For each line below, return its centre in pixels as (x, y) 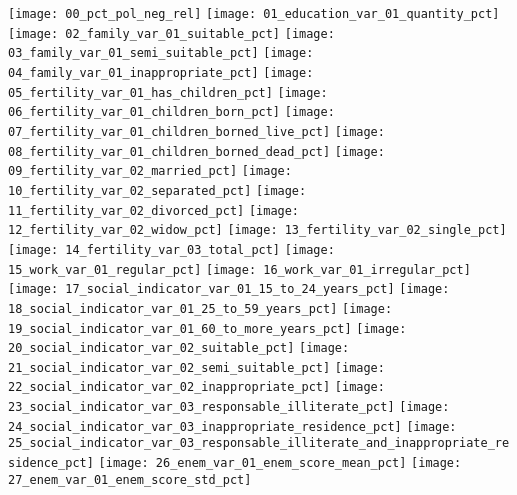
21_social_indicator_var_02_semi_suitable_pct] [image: (196, 367)
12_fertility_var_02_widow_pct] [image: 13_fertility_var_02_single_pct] (257, 230)
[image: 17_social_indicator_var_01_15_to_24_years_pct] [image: (229, 289)
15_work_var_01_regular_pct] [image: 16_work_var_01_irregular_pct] (239, 269)
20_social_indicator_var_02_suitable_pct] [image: (179, 348)
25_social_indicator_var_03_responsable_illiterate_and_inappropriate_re (259, 443)
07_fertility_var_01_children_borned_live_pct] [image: (196, 131)
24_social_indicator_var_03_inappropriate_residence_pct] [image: (232, 426)
